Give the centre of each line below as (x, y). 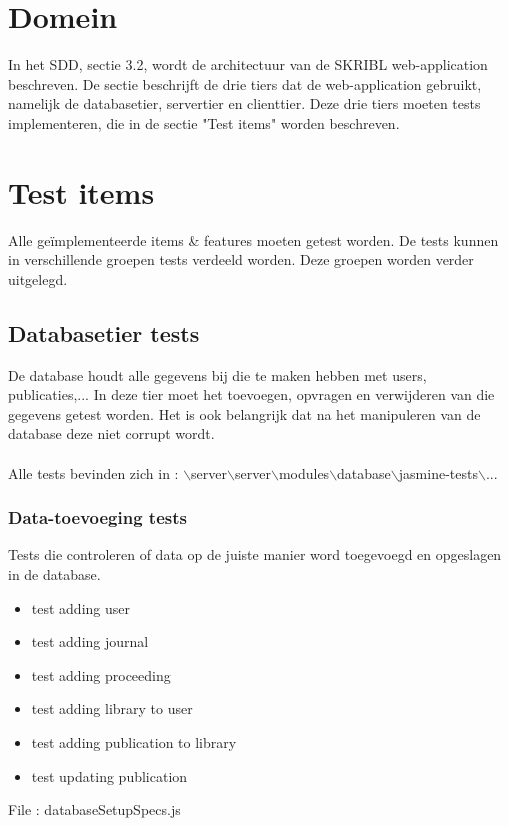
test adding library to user (112, 708)
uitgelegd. (38, 278)
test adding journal (90, 641)
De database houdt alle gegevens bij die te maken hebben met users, (217, 374)
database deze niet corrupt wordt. (111, 433)
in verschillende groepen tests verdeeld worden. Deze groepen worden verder (241, 259)
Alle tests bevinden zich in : (93, 472)
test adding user (80, 607)
